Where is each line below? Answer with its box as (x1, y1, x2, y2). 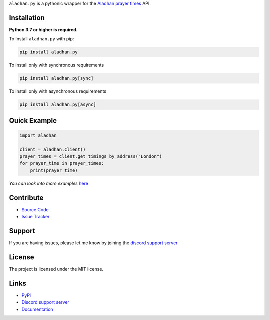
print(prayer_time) (30, 167, 78, 173)
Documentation (21, 306, 53, 312)
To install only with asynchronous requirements (9, 88, 107, 94)
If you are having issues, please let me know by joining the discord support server (9, 240, 178, 246)
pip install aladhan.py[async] (19, 102, 97, 107)
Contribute (9, 193, 44, 202)
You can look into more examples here (9, 180, 88, 186)
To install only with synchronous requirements (9, 62, 104, 68)
